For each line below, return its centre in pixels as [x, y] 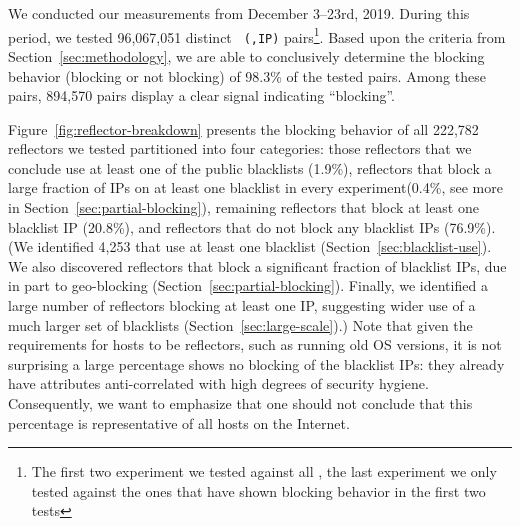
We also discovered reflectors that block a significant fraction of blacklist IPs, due [257, 265]
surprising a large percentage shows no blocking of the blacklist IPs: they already [256, 363]
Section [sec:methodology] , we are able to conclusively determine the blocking [246, 55]
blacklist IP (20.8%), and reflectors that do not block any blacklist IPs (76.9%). [252, 226]
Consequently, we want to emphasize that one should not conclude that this [240, 403]
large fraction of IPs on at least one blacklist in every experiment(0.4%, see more [255, 187]
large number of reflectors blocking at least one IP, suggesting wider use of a [242, 305]
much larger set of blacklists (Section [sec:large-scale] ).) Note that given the [240, 324]
